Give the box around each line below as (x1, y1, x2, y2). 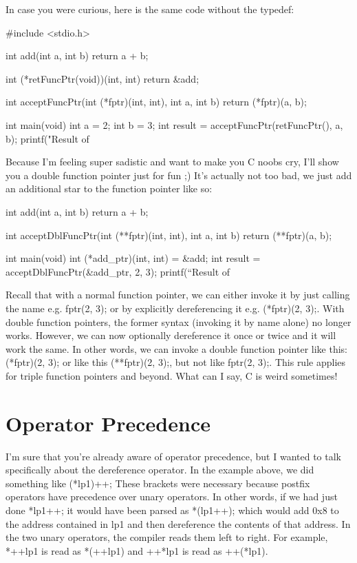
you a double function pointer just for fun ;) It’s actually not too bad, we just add (6, 167, 352, 182)
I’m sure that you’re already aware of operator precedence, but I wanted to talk (6, 449, 341, 463)
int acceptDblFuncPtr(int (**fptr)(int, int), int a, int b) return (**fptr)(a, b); (6, 227, 332, 242)
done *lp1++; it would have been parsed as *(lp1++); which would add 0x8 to (6, 502, 339, 517)
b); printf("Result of (6, 131, 89, 145)
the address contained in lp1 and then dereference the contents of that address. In (6, 516, 351, 531)
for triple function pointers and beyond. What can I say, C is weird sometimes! (6, 368, 338, 382)
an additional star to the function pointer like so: (6, 181, 213, 196)
